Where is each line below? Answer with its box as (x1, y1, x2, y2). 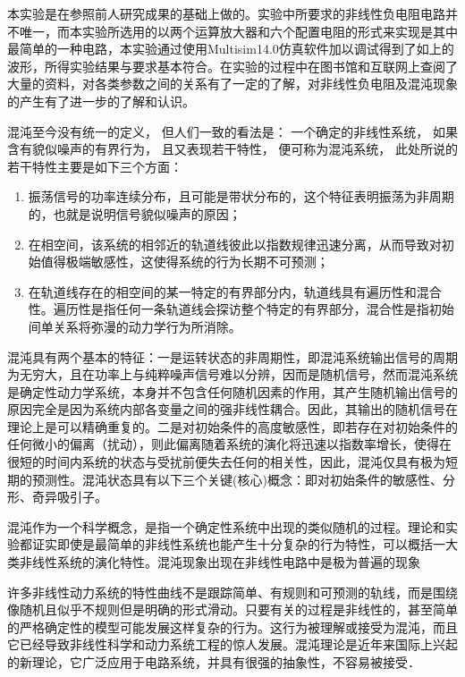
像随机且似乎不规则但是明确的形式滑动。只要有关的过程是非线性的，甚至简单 (7, 600, 458, 619)
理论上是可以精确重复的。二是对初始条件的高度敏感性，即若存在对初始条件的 (7, 417, 458, 436)
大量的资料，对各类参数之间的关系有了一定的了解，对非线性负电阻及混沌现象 (7, 74, 458, 93)
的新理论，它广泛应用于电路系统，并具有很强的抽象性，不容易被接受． (7, 653, 420, 671)
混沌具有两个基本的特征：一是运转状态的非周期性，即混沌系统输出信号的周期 (7, 347, 458, 366)
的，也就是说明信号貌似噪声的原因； (28, 204, 241, 223)
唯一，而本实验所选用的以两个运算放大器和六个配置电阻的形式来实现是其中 (19, 21, 458, 40)
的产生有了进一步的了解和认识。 (7, 91, 195, 110)
